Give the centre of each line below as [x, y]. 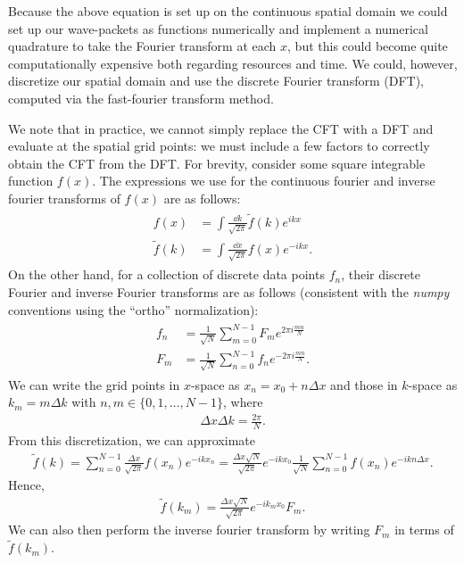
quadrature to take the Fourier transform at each [142, 46]
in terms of [424, 530]
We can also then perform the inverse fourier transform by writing [189, 530]
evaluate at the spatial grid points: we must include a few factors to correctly [219, 146]
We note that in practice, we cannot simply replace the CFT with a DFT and [221, 128]
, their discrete [381, 274]
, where [243, 402]
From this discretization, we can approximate [132, 440]
